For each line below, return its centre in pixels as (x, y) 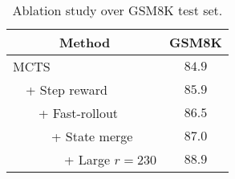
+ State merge (92, 136)
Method (85, 42)
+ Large (87, 159)
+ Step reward (67, 89)
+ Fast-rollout (79, 113)
